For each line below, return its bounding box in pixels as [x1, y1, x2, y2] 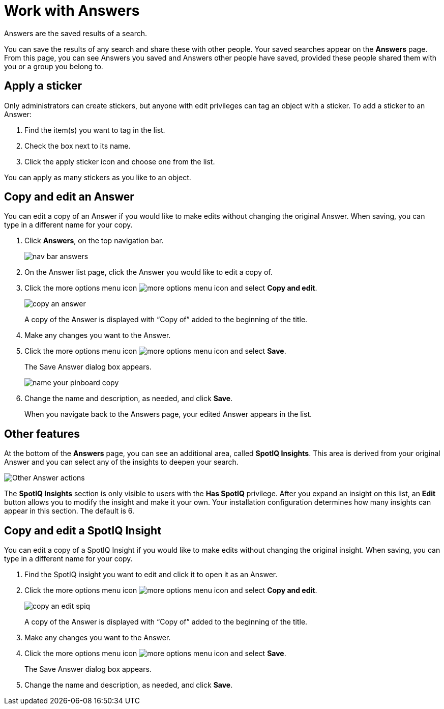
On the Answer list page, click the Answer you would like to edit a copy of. [24, 268, 273, 277]
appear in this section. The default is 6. [4, 506, 135, 516]
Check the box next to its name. [24, 141, 131, 150]
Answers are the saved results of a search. [4, 29, 147, 38]
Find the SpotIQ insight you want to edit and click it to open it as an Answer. [24, 570, 278, 579]
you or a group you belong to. [4, 62, 103, 71]
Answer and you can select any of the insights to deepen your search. [4, 458, 239, 467]
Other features [4, 427, 80, 440]
